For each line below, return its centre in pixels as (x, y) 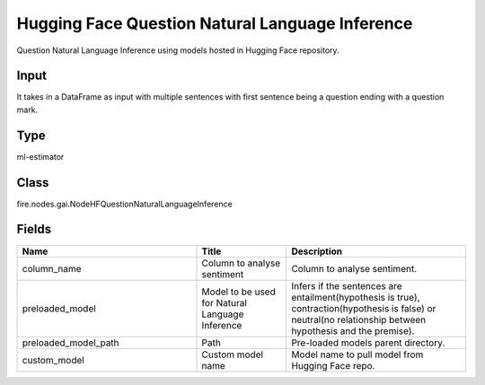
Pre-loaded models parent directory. (368, 343)
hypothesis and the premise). (353, 330)
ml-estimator (40, 156)
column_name (52, 268)
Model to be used (238, 292)
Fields (34, 229)
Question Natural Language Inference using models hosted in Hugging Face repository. (178, 50)
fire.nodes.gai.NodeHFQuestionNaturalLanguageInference (124, 204)
